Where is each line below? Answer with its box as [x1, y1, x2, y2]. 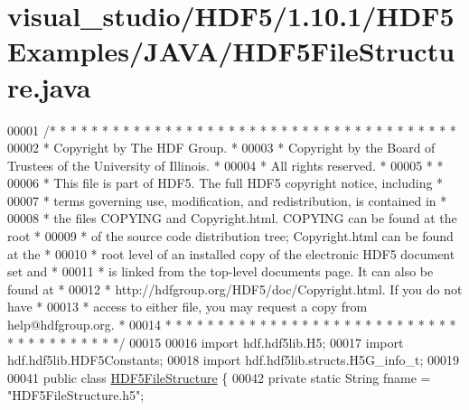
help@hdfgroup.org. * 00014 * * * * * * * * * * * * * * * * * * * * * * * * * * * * [7, 315, 456, 334]
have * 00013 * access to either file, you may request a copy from [7, 297, 368, 316]
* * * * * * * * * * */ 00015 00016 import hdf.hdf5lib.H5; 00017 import [7, 332, 404, 351]
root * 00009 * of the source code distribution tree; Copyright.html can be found [7, 227, 454, 246]
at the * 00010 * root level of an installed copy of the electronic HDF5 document [7, 244, 455, 263]
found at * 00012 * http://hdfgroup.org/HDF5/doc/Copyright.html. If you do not [7, 279, 463, 298]
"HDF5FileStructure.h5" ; [7, 386, 145, 405]
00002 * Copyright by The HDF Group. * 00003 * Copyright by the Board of [7, 138, 436, 157]
